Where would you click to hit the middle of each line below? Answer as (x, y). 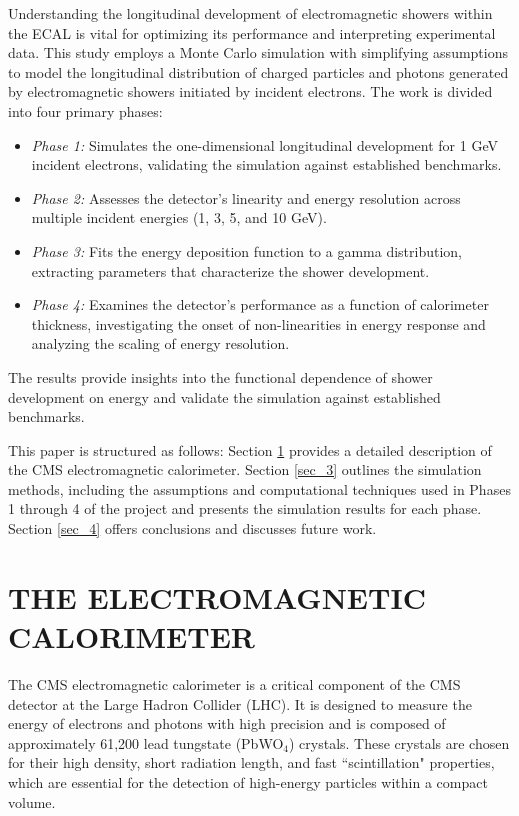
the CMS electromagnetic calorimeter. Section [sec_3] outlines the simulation (245, 469)
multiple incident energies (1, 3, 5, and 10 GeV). (179, 217)
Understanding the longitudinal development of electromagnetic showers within (250, 13)
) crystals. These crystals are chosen (399, 742)
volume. (32, 801)
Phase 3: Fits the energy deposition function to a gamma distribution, (246, 250)
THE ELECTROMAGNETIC (217, 596)
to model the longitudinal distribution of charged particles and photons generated (258, 71)
